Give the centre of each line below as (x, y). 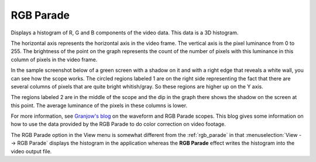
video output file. (31, 151)
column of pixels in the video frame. (54, 59)
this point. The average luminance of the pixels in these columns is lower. (99, 105)
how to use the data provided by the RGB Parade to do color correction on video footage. (118, 124)
